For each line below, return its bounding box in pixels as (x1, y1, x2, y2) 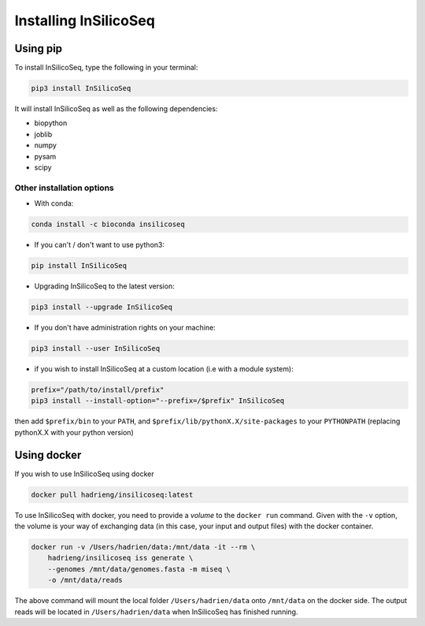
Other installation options (14, 182, 114, 193)
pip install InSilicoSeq (31, 261, 128, 270)
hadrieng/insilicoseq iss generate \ (47, 553, 194, 563)
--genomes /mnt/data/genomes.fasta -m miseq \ (47, 565, 231, 573)
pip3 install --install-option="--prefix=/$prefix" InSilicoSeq (31, 397, 285, 405)
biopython (34, 118, 68, 128)
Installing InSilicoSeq (14, 12, 155, 29)
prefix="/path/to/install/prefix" (31, 385, 164, 394)
